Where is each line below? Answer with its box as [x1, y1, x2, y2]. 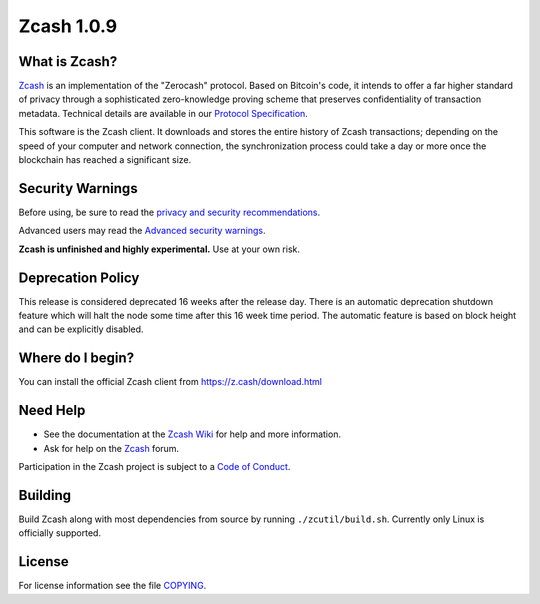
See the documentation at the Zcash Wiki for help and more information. [43, 428, 342, 440]
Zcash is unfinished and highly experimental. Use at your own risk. [18, 243, 300, 255]
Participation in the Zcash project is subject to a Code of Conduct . [18, 460, 291, 472]
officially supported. [18, 527, 102, 539]
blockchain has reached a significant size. [18, 154, 192, 166]
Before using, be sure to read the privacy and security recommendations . [18, 206, 320, 218]
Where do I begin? [18, 350, 135, 367]
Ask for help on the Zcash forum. [43, 442, 180, 454]
